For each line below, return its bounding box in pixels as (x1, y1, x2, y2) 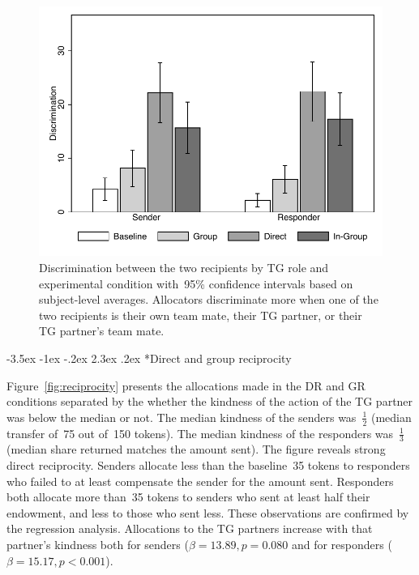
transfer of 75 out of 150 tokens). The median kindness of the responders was (6, 424, 394, 441)
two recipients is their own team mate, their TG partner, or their (39, 306, 362, 323)
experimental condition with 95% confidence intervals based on (39, 275, 353, 292)
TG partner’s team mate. (39, 322, 165, 339)
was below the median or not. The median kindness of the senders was (6, 408, 357, 425)
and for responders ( (291, 535, 392, 552)
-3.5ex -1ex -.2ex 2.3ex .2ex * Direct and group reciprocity (6, 349, 292, 366)
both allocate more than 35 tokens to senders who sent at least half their (6, 488, 370, 505)
